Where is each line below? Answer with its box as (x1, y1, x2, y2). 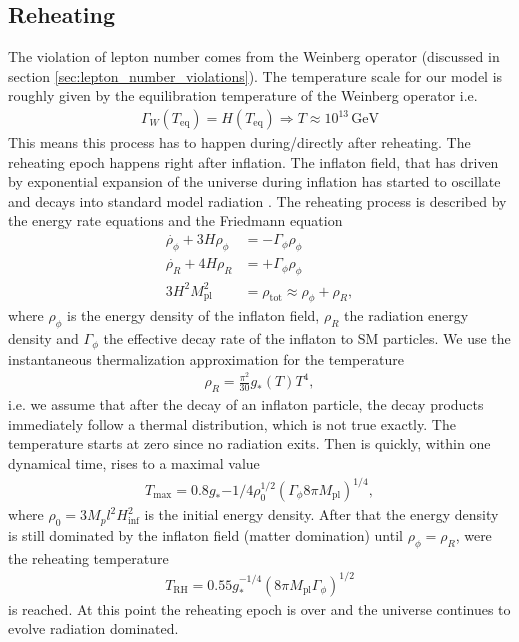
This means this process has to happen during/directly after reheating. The (8, 132, 471, 153)
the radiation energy (344, 305, 469, 326)
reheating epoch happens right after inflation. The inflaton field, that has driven (8, 151, 499, 172)
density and (8, 328, 79, 349)
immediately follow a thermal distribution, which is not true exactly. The (8, 413, 456, 434)
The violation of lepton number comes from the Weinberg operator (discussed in (8, 46, 500, 67)
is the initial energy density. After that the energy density (144, 504, 499, 525)
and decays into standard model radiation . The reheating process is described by (8, 190, 507, 211)
